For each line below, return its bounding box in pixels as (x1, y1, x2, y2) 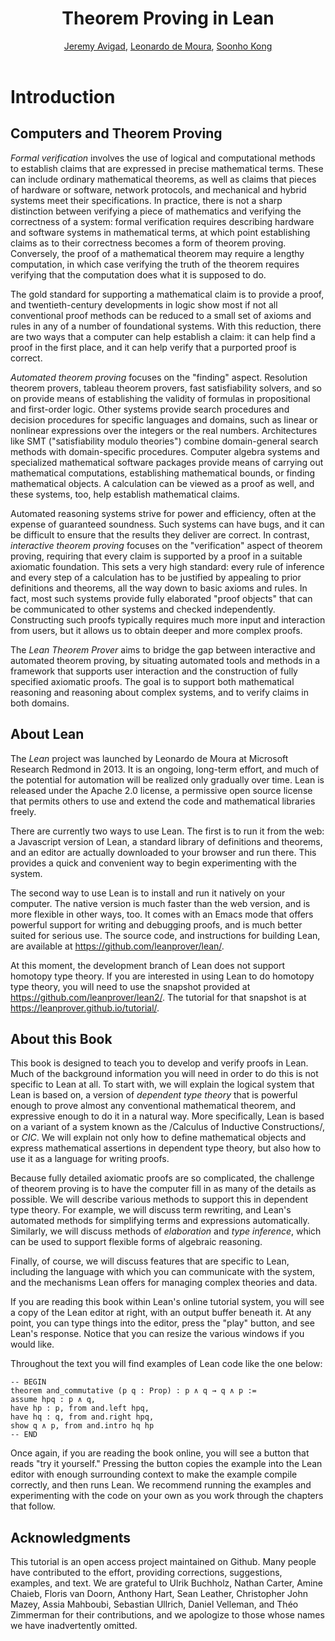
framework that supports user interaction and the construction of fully (10, 665, 298, 677)
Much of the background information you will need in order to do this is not (10, 1068, 319, 1080)
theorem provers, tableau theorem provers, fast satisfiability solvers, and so (10, 382, 322, 394)
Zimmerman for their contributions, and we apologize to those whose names (10, 1609, 325, 1621)
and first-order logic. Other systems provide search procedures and (10, 403, 290, 415)
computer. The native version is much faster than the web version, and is (10, 897, 311, 909)
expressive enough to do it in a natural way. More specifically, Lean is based (10, 1110, 325, 1122)
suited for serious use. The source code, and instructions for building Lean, (10, 929, 321, 941)
